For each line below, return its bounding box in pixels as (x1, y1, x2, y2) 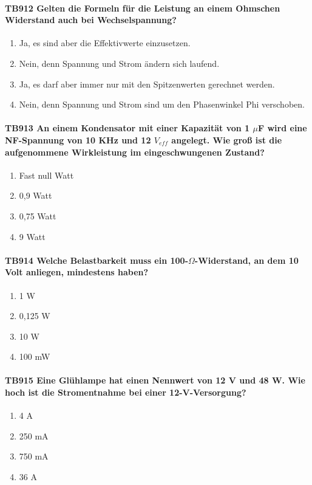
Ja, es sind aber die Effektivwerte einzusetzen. (19, 36, 191, 49)
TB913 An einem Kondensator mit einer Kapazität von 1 (5, 122, 250, 134)
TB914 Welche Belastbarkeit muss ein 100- (5, 253, 189, 266)
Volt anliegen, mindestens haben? (5, 266, 149, 278)
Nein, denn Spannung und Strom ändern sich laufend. (19, 57, 220, 69)
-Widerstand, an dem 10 (194, 253, 299, 266)
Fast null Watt (19, 168, 74, 181)
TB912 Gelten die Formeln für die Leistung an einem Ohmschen (5, 1, 280, 14)
